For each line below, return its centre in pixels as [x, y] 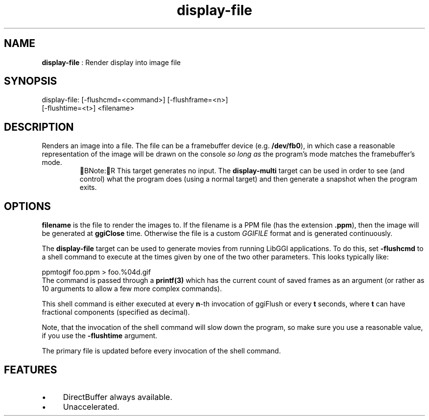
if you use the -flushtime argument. [100, 336]
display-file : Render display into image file [111, 62]
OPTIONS [27, 206]
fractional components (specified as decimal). [116, 312]
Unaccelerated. [91, 407]
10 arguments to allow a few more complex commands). [132, 289]
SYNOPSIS [31, 81]
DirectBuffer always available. [118, 397]
